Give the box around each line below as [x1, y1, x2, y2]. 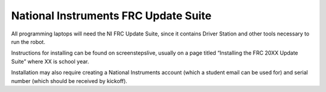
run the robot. [11, 38, 45, 45]
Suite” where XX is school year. [11, 58, 89, 65]
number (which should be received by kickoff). [11, 77, 128, 84]
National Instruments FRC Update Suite [11, 9, 212, 22]
